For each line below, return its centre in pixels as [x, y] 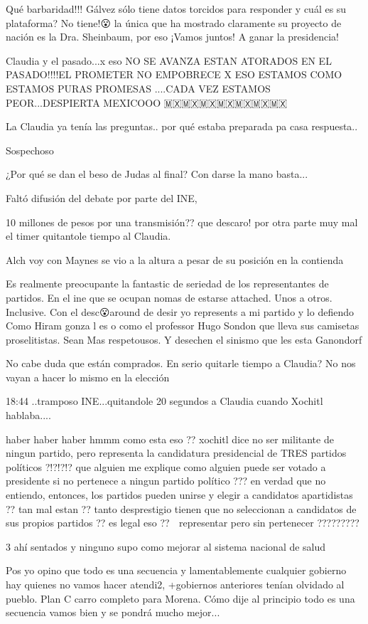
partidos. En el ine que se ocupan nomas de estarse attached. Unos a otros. [169, 297]
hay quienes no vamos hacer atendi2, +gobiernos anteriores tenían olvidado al [175, 584]
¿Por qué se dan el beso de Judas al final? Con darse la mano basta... [157, 174]
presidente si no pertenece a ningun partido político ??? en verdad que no [166, 481]
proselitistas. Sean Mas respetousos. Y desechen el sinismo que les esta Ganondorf [184, 339]
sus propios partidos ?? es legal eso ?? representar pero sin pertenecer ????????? [183, 523]
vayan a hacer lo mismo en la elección [88, 377]
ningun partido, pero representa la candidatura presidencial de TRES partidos [176, 453]
